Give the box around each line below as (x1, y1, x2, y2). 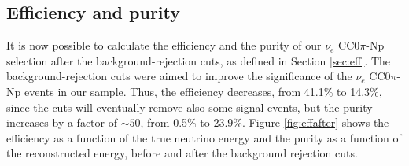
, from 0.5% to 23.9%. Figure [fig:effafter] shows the (140, 114, 389, 131)
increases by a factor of (6, 114, 117, 131)
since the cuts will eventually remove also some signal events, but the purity (6, 98, 373, 115)
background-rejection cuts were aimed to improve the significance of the (6, 68, 352, 84)
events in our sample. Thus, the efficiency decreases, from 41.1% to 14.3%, (24, 83, 382, 99)
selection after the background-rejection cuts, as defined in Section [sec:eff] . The (6, 52, 391, 68)
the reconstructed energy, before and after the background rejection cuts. (6, 145, 358, 161)
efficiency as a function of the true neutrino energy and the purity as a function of (6, 129, 402, 146)
